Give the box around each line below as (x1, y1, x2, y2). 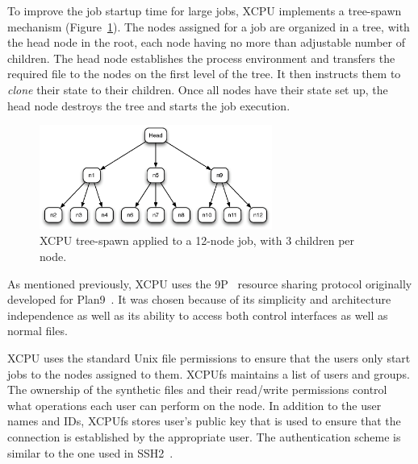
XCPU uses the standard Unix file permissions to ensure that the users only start (7, 349, 411, 366)
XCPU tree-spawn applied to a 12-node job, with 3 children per (40, 232, 355, 249)
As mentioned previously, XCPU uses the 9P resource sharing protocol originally (7, 275, 412, 292)
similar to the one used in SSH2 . (7, 444, 173, 461)
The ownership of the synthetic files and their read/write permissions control (7, 381, 387, 398)
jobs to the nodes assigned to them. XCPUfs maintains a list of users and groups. (7, 365, 410, 382)
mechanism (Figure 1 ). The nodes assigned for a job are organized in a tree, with (7, 18, 410, 35)
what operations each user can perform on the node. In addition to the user (7, 396, 382, 413)
